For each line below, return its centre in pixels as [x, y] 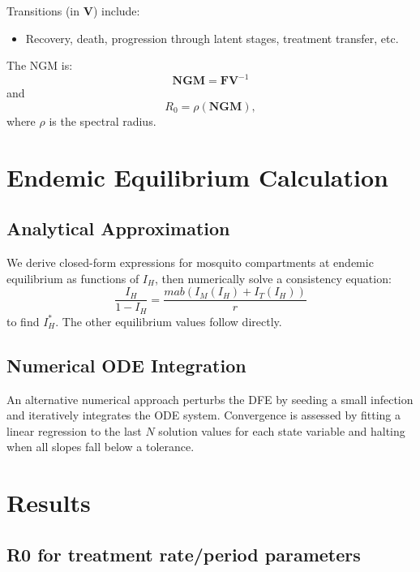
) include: [116, 11]
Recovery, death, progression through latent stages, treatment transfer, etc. [212, 38]
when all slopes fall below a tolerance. [101, 447]
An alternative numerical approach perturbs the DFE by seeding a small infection [210, 399]
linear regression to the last [74, 430]
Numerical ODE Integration [126, 365]
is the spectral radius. [103, 120]
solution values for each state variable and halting [282, 430]
